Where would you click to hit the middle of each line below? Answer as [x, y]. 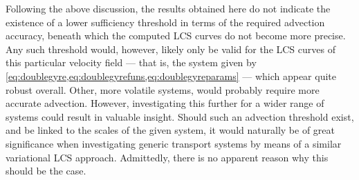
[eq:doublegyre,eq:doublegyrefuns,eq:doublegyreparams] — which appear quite [171, 76]
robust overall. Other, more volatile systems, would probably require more [163, 89]
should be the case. [46, 171]
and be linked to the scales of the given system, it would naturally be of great [170, 130]
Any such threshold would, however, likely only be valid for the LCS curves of [171, 49]
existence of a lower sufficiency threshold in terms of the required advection [165, 22]
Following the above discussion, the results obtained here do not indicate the [168, 8]
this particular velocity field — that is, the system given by [131, 62]
